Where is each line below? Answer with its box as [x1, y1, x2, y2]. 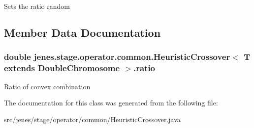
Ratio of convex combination [4, 81, 91, 91]
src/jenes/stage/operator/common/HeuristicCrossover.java [4, 114, 181, 124]
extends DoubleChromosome [4, 62, 120, 74]
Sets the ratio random [4, 1, 70, 11]
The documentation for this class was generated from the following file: [4, 98, 218, 108]
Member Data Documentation [4, 25, 161, 40]
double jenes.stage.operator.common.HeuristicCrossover [4, 51, 230, 63]
